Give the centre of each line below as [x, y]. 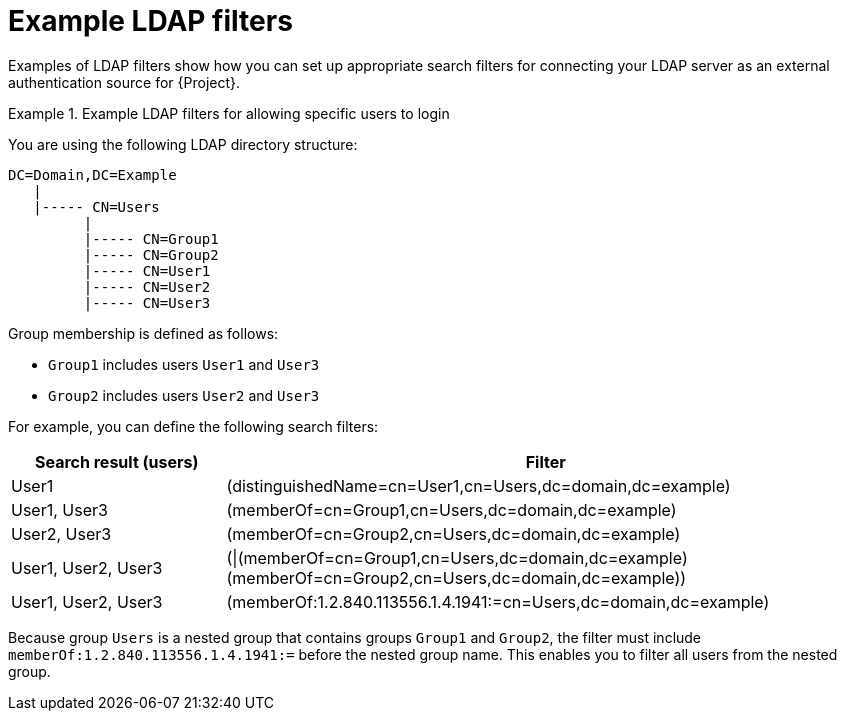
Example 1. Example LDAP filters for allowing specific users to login [229, 113]
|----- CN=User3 [147, 302]
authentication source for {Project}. [124, 82]
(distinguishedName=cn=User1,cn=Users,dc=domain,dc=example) [478, 485]
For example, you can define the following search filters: [193, 426]
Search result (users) [116, 461]
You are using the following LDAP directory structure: [183, 144]
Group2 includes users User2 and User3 [184, 395]
